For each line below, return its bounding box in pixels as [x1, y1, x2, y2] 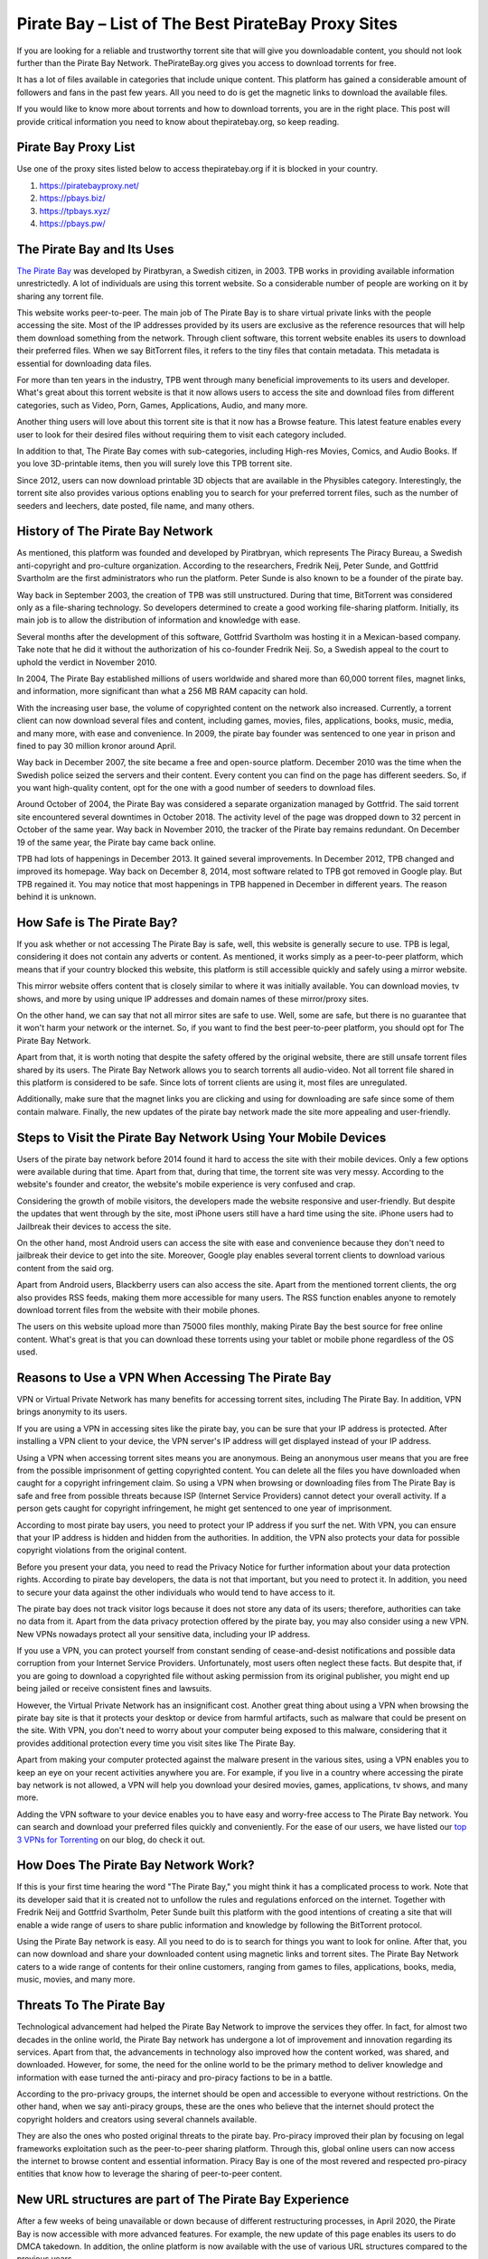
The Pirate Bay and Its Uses [16, 241, 174, 257]
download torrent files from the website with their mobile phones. [16, 1304, 261, 1315]
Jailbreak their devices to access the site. [16, 1221, 172, 1232]
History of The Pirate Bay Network [16, 524, 213, 539]
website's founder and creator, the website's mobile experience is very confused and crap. [16, 1179, 356, 1190]
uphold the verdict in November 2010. [16, 656, 157, 668]
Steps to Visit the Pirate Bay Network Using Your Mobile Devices [16, 1129, 387, 1145]
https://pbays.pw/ [39, 218, 106, 229]
